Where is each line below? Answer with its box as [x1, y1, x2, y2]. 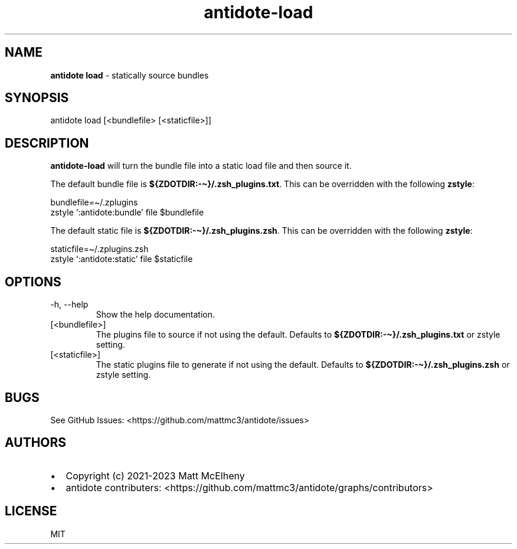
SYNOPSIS [5, 90, 69, 106]
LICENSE [5, 504, 57, 519]
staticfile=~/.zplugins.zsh [50, 244, 149, 254]
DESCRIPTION [5, 135, 89, 151]
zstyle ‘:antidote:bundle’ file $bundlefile [50, 207, 204, 218]
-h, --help [50, 299, 89, 310]
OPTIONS [5, 274, 61, 289]
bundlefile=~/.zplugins [50, 197, 138, 208]
